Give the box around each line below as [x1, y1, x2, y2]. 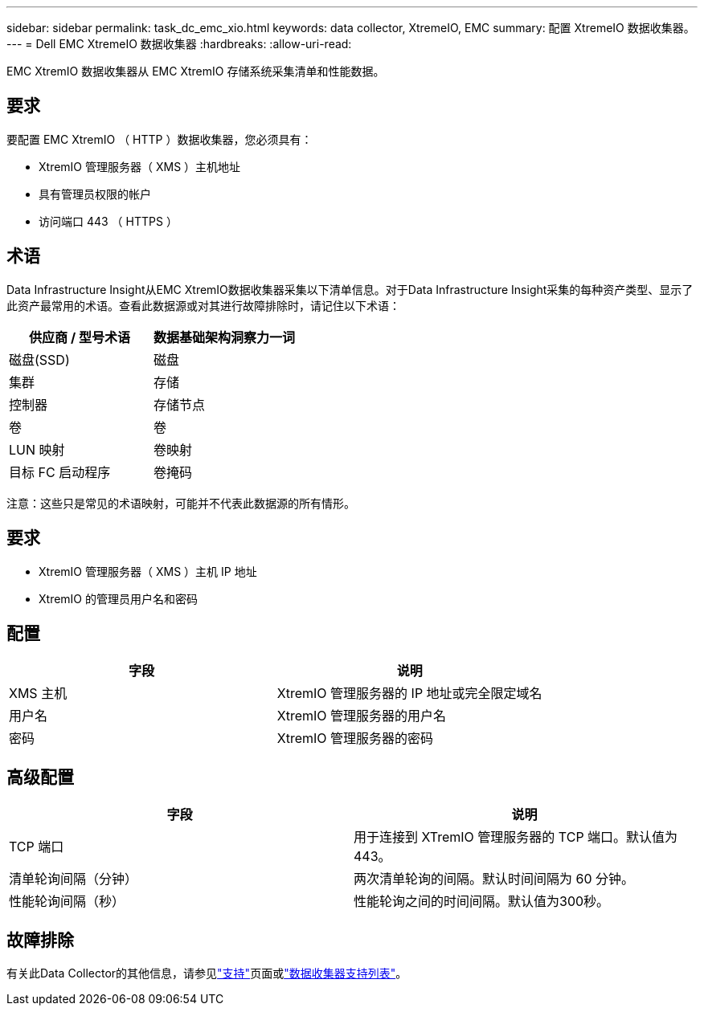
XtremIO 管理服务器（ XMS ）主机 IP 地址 [39, 564, 257, 578]
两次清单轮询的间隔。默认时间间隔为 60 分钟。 [354, 871, 635, 888]
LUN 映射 [9, 441, 65, 458]
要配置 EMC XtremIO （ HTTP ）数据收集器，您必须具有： [6, 132, 313, 146]
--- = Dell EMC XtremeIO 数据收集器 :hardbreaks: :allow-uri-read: [6, 37, 352, 51]
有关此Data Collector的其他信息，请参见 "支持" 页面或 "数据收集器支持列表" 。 [6, 966, 407, 981]
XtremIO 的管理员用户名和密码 [39, 591, 198, 606]
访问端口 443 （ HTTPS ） [39, 214, 178, 228]
